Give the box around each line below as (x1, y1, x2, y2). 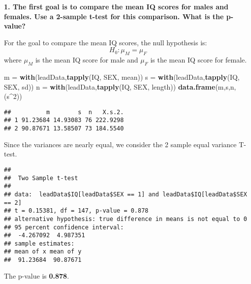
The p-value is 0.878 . (4, 270, 69, 281)
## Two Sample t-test (4, 174, 78, 182)
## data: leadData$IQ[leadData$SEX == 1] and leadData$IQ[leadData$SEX (4, 190, 247, 198)
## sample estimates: (4, 240, 75, 247)
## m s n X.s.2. (4, 108, 124, 116)
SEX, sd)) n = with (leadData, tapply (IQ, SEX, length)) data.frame (4, 81, 216, 92)
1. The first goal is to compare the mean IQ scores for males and (4, 1, 228, 11)
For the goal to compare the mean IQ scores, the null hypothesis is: (4, 37, 207, 47)
